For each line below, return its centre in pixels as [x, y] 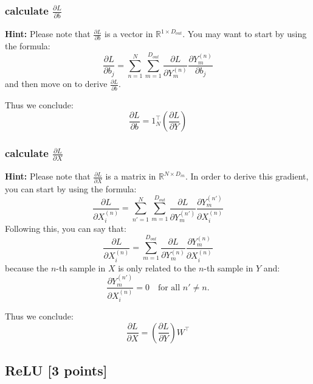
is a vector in [129, 34]
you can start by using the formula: [71, 188]
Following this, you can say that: [66, 229]
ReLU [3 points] [56, 370]
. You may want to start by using [245, 34]
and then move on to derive [56, 84]
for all [169, 288]
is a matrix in [131, 176]
